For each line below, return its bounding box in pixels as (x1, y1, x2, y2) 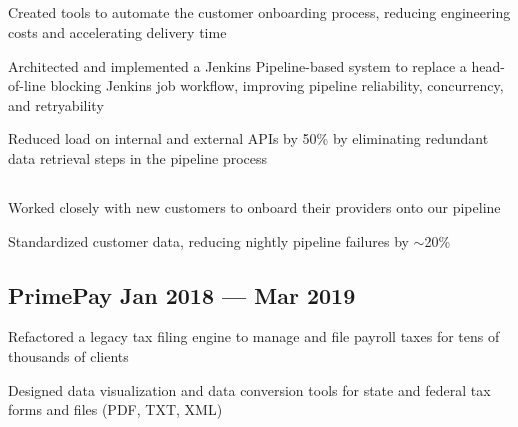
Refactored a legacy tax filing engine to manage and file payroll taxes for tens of (8, 326, 500, 347)
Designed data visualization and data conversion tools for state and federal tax (8, 379, 491, 400)
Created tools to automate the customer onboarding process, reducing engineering (8, 2, 511, 23)
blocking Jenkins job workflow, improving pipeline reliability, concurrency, (50, 75, 504, 96)
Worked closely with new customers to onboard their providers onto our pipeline (8, 196, 501, 217)
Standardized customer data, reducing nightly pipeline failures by (8, 230, 409, 251)
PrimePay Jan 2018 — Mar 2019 (8, 279, 356, 310)
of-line (8, 75, 46, 96)
